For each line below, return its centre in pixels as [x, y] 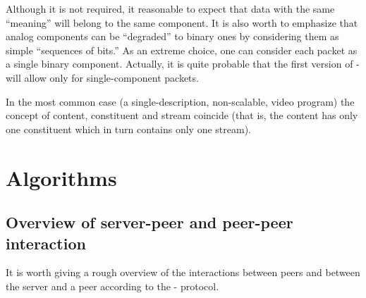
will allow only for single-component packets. [102, 77]
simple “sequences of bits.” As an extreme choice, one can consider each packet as [182, 50]
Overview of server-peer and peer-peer [150, 222]
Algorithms [61, 177]
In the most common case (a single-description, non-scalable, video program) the [180, 101]
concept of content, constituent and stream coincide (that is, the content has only [182, 115]
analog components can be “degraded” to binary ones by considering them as [172, 36]
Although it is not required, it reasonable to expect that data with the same [170, 8]
